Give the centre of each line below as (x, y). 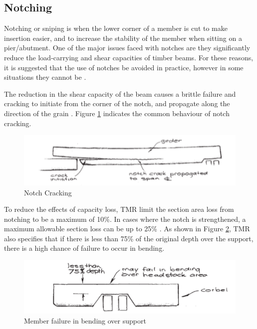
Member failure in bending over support (85, 320)
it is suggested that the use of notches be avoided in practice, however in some (124, 67)
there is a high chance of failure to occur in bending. (84, 248)
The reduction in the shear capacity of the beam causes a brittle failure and (120, 93)
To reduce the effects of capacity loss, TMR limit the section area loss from (119, 209)
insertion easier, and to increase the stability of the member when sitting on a (123, 38)
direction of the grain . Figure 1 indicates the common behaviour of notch (117, 113)
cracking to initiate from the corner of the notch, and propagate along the (117, 103)
